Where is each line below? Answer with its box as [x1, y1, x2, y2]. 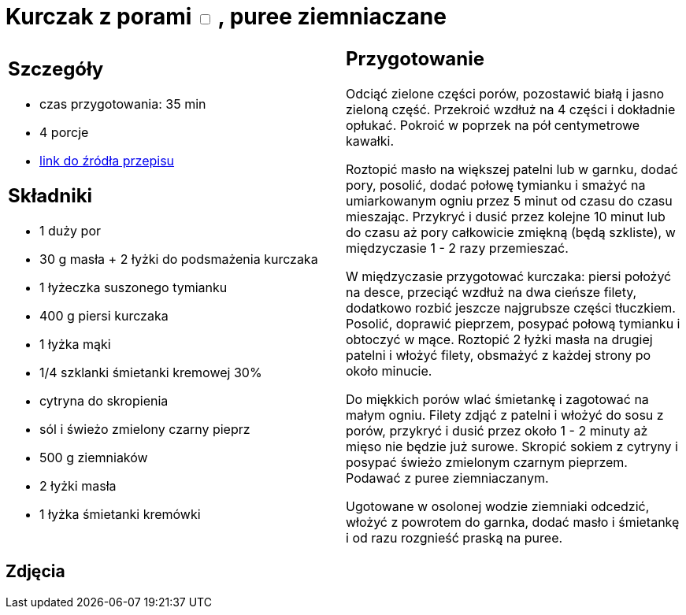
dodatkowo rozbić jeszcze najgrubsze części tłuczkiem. [346, 299, 676, 316]
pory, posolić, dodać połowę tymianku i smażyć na [346, 176, 646, 193]
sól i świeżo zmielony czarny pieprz [39, 421, 250, 438]
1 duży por [39, 223, 102, 239]
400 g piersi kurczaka [39, 308, 169, 324]
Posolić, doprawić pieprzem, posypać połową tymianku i [346, 315, 680, 332]
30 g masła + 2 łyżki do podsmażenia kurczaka [39, 251, 318, 268]
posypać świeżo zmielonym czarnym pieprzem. [346, 454, 628, 470]
